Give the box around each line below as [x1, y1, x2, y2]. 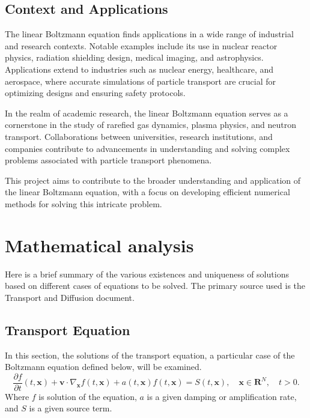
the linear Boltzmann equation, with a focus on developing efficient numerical [5, 186, 290, 198]
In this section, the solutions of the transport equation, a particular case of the [5, 348, 295, 361]
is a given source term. [29, 402, 112, 414]
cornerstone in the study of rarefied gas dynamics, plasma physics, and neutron [5, 118, 296, 131]
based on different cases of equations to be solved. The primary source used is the [5, 279, 306, 292]
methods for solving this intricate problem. [5, 197, 162, 210]
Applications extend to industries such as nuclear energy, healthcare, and [5, 62, 274, 75]
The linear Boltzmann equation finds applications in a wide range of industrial [5, 28, 294, 40]
